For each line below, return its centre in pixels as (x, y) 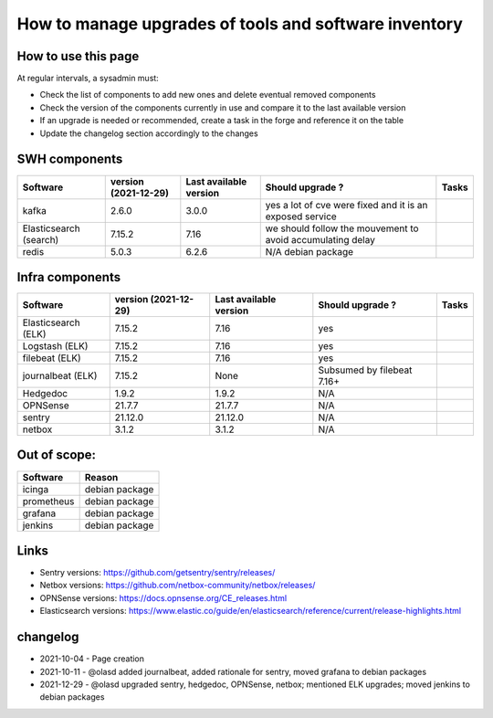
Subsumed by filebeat (365, 370)
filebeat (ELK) (52, 358)
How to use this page (78, 56)
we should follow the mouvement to (342, 228)
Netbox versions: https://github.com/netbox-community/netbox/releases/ (178, 586)
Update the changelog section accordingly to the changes (149, 133)
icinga (36, 489)
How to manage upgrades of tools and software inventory (240, 24)
